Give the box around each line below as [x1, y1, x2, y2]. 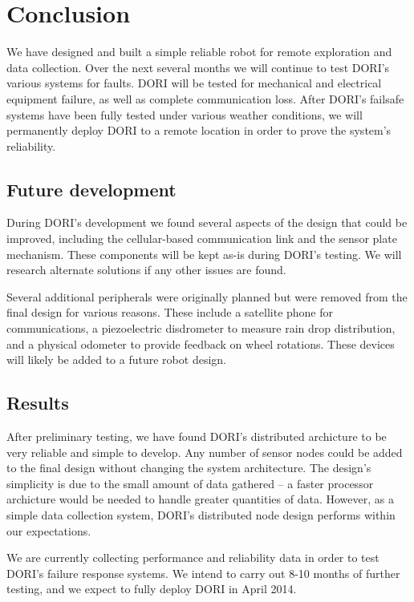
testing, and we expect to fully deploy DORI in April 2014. [6, 580, 297, 597]
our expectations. [6, 522, 91, 539]
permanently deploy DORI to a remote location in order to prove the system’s [6, 122, 392, 139]
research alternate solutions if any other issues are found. [6, 261, 286, 278]
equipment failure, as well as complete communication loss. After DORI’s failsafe [6, 90, 404, 107]
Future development [6, 176, 177, 201]
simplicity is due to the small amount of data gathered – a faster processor [6, 475, 374, 491]
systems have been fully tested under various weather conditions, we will [6, 106, 363, 123]
